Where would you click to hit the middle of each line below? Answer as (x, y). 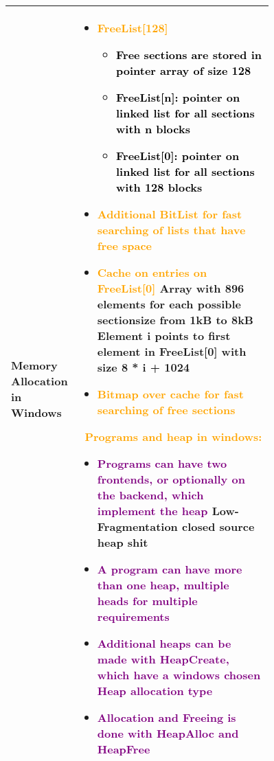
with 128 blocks (159, 187)
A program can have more (170, 569)
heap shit (123, 542)
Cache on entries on (152, 272)
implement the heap (152, 511)
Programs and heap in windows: (173, 436)
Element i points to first (164, 336)
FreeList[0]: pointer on (178, 156)
